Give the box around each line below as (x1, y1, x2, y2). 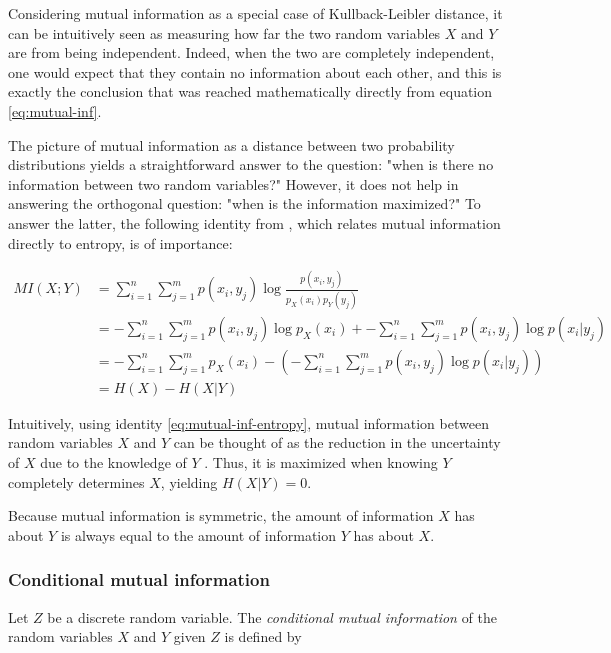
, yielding (160, 471, 218, 492)
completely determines (8, 471, 145, 492)
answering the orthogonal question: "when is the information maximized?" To (8, 193, 481, 214)
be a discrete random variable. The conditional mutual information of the (47, 606, 498, 627)
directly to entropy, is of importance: (8, 232, 233, 253)
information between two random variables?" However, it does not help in (8, 173, 459, 194)
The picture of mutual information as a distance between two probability (8, 134, 455, 155)
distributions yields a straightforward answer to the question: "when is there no (8, 154, 494, 175)
